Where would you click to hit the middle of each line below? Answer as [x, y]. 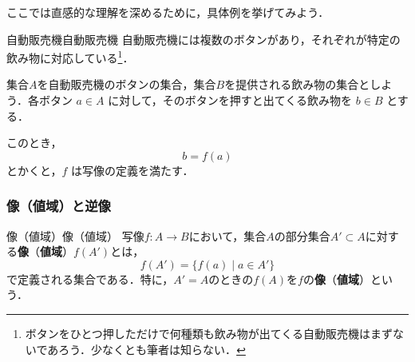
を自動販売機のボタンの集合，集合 [126, 84]
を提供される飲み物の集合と [297, 84]
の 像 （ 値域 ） [336, 278]
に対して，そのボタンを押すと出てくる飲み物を [230, 100]
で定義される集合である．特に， [90, 278]
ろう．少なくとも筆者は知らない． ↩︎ [152, 349]
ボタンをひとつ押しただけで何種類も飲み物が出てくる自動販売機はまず [209, 333]
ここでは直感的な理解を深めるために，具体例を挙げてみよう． [168, 12]
